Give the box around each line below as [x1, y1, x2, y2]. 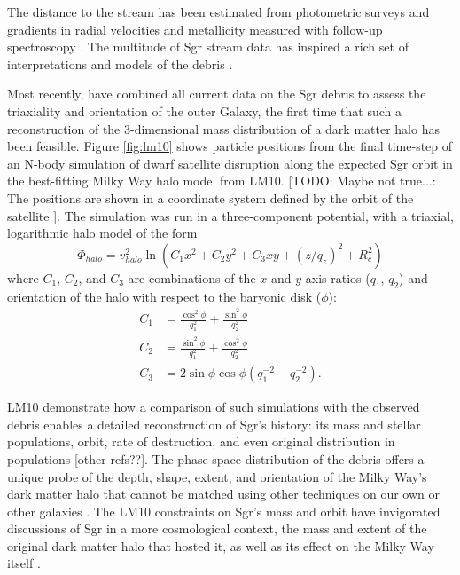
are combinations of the [128, 268, 256, 287]
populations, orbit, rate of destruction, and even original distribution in [7, 432, 395, 451]
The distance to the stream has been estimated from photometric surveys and [7, 3, 430, 20]
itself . [7, 554, 41, 572]
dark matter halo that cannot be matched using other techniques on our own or [7, 484, 441, 503]
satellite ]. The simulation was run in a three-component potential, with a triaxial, [7, 206, 454, 224]
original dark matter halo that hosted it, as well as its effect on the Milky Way [7, 536, 434, 555]
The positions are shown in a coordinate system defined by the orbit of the [7, 188, 414, 207]
